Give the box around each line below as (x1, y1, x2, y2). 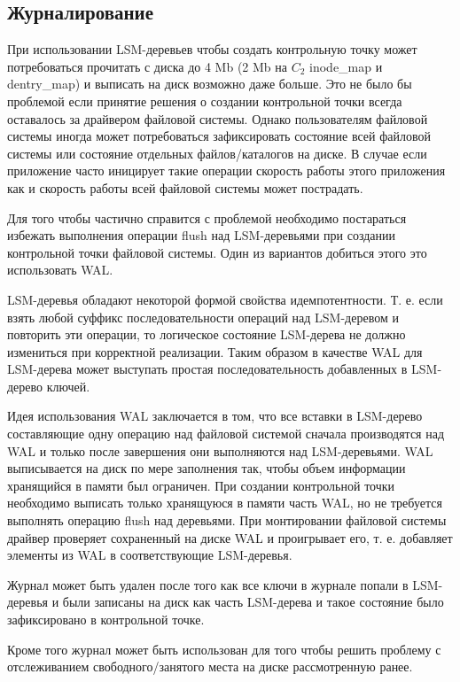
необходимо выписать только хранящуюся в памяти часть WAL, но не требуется (7, 493, 442, 512)
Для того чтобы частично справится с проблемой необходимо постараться (7, 208, 407, 227)
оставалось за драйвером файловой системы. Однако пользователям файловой (7, 109, 428, 128)
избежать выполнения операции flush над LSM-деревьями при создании (7, 226, 396, 244)
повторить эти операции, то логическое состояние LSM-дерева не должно (7, 325, 406, 344)
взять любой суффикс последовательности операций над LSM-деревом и (7, 307, 399, 326)
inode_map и (309, 57, 383, 75)
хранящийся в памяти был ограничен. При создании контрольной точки (7, 476, 395, 494)
